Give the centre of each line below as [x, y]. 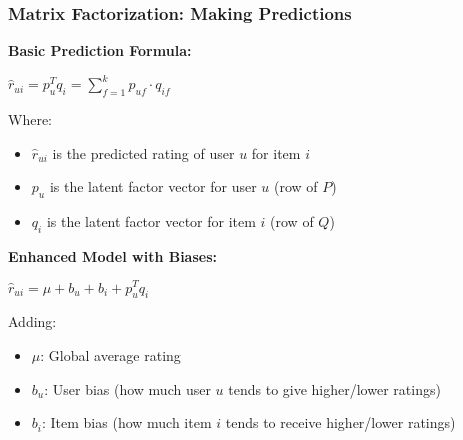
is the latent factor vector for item [151, 221]
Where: [30, 119]
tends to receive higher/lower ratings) [340, 422]
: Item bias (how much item [126, 422]
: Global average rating [110, 354]
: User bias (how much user [127, 388]
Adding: [32, 321]
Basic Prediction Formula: [100, 50]
